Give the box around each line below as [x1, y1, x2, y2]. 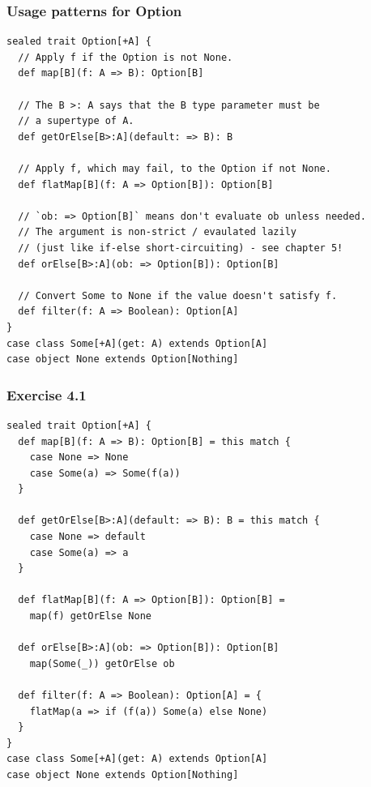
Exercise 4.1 [6, 384, 87, 404]
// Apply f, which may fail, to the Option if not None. [18, 162, 331, 174]
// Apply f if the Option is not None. [18, 51, 233, 63]
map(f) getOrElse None [29, 610, 151, 622]
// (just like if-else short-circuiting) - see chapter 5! [18, 242, 343, 254]
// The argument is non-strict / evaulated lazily [18, 226, 296, 238]
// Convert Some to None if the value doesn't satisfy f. [18, 289, 338, 302]
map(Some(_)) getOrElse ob [29, 657, 175, 669]
